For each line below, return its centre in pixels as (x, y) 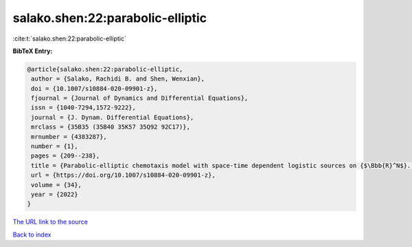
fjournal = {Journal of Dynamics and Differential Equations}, (140, 98)
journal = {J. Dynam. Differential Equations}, (113, 117)
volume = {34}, (57, 185)
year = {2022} (55, 194)
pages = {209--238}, (66, 156)
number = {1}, (55, 147)
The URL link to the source (50, 222)
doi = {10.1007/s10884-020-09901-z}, (94, 88)
